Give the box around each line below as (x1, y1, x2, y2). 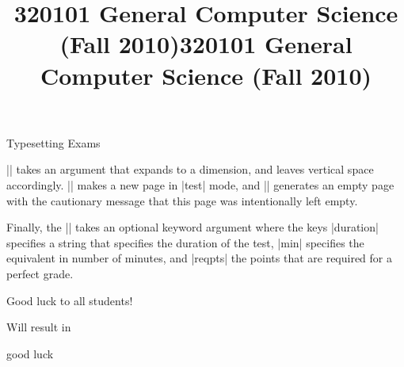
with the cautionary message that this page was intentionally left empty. (6, 192, 358, 208)
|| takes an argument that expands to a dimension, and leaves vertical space (6, 161, 374, 178)
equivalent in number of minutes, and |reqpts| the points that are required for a (6, 250, 393, 266)
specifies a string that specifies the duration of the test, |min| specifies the (6, 234, 364, 250)
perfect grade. (6, 265, 74, 281)
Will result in (6, 319, 71, 335)
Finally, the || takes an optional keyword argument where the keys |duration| (6, 219, 379, 235)
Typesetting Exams (6, 134, 101, 151)
